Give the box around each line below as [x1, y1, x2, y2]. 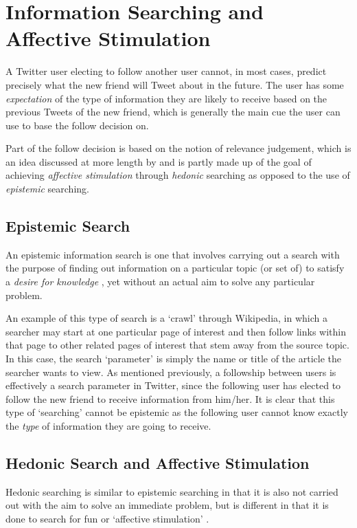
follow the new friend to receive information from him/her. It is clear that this [5, 391, 335, 406]
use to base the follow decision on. [5, 118, 149, 132]
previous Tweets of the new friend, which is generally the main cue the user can [5, 104, 341, 119]
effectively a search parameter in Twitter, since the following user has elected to [5, 378, 341, 393]
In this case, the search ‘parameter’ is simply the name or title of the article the [5, 351, 341, 366]
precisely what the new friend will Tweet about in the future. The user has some [5, 77, 344, 91]
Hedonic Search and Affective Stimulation [5, 452, 310, 473]
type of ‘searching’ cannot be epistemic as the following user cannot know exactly [5, 405, 348, 419]
